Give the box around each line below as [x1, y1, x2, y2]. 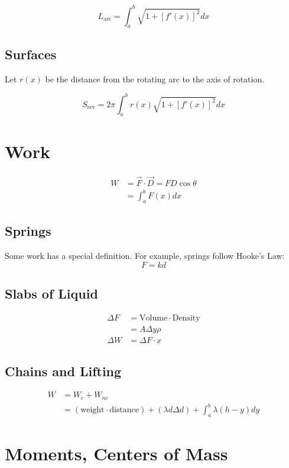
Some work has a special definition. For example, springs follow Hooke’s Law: [5, 249, 285, 262]
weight [80, 406, 105, 415]
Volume [139, 314, 168, 323]
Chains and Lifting [5, 361, 122, 380]
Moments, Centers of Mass [5, 441, 228, 466]
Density [172, 314, 200, 323]
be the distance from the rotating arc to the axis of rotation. [45, 72, 265, 85]
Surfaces [5, 44, 57, 63]
